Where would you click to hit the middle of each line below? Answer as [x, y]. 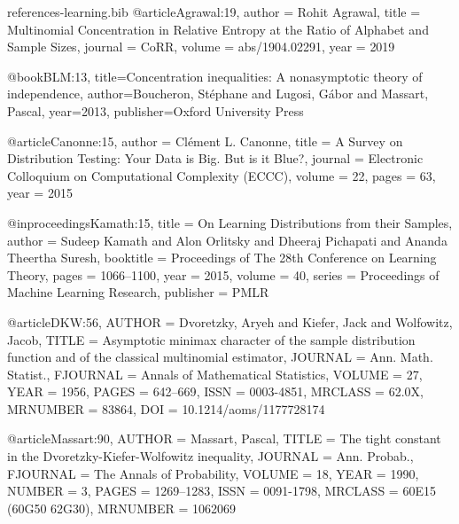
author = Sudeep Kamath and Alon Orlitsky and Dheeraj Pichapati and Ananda [227, 240]
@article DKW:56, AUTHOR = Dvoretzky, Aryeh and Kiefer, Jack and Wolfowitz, [230, 321]
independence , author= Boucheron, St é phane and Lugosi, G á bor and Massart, [218, 94]
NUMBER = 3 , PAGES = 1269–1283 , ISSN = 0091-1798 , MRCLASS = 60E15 [222, 491]
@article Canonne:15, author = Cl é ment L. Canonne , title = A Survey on [205, 141]
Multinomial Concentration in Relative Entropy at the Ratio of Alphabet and [218, 29]
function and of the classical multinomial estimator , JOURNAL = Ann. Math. [220, 357]
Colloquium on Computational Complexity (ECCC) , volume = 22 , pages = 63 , [222, 175]
